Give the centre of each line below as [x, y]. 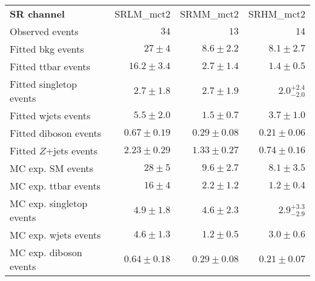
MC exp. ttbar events [55, 186]
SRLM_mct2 [143, 14]
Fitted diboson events [56, 133]
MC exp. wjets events [55, 235]
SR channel [37, 14]
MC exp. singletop [49, 203]
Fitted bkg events [47, 49]
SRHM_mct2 [277, 14]
